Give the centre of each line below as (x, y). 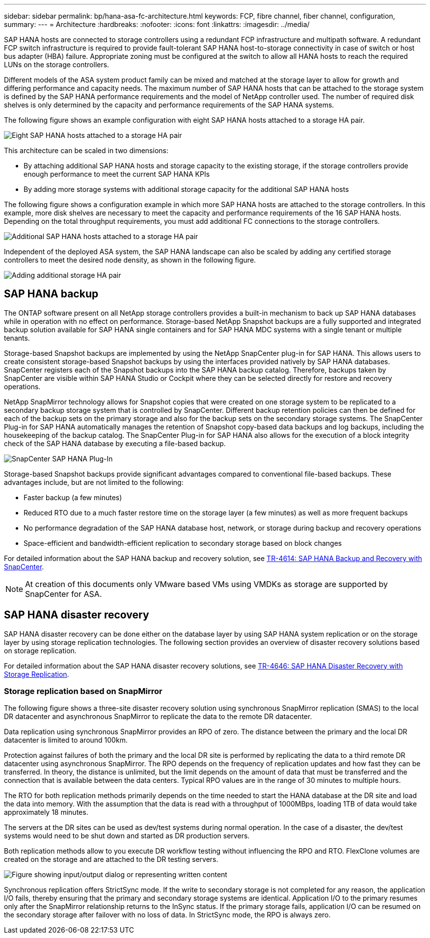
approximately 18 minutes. (46, 812)
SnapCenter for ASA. (64, 594)
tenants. (17, 338)
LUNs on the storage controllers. (57, 65)
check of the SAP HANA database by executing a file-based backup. (115, 443)
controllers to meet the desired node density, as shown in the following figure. (130, 260)
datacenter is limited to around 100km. (66, 740)
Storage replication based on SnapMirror (83, 691)
